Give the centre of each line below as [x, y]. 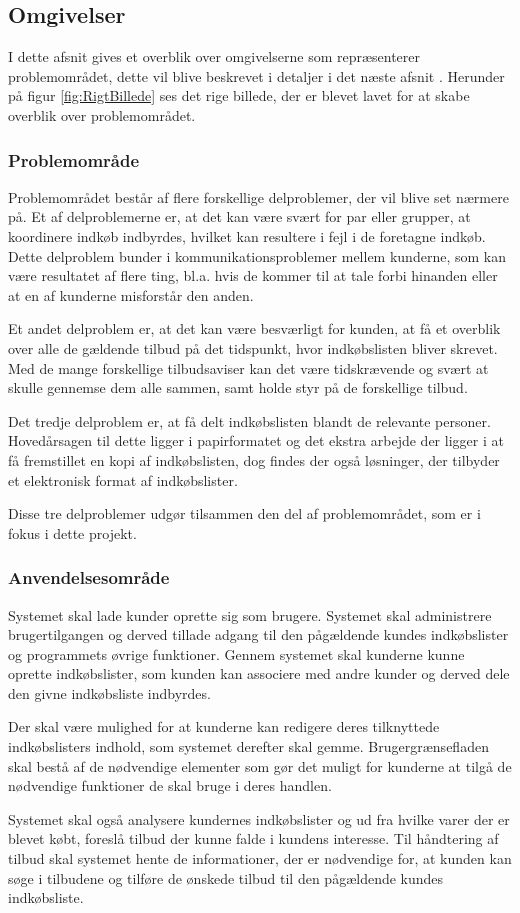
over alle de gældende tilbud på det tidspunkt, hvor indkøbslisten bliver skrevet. [253, 347]
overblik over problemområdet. [102, 114]
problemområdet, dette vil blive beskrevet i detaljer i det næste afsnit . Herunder [256, 75]
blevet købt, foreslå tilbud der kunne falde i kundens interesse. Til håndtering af [253, 838]
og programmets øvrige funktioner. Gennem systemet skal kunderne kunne [236, 653]
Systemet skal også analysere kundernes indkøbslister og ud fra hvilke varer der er [259, 818]
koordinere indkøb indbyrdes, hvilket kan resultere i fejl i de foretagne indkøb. [247, 235]
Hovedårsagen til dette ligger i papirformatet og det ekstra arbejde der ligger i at [256, 440]
